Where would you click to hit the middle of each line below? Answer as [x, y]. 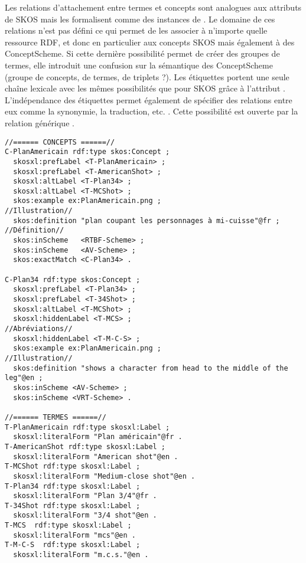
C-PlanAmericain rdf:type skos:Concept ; [87, 152]
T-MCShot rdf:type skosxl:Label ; [73, 467]
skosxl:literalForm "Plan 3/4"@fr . [85, 496]
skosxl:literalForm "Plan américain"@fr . [98, 437]
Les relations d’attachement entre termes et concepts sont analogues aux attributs [153, 7]
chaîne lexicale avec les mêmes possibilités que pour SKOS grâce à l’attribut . [145, 88]
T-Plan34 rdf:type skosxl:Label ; [73, 486]
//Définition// [35, 230]
